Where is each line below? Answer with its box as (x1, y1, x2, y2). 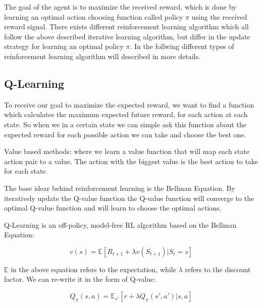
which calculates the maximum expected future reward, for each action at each (4, 109, 248, 120)
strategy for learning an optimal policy (4, 41, 124, 52)
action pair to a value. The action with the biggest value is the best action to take (4, 156, 258, 166)
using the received (191, 11, 247, 22)
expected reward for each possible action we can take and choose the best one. (4, 129, 246, 139)
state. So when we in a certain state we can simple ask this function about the (4, 119, 246, 129)
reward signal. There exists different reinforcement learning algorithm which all (4, 21, 249, 32)
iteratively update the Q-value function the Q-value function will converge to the (4, 192, 254, 203)
